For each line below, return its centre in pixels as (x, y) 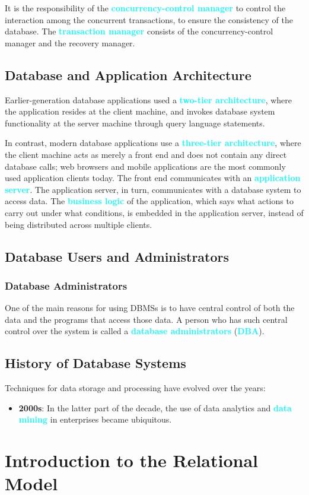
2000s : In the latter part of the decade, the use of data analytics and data (155, 407)
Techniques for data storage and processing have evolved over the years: (135, 388)
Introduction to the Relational (132, 460)
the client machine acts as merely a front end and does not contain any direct (146, 154)
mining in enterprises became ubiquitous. (95, 419)
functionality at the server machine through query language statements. (135, 123)
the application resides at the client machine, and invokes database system (140, 111)
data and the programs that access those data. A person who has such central (146, 319)
